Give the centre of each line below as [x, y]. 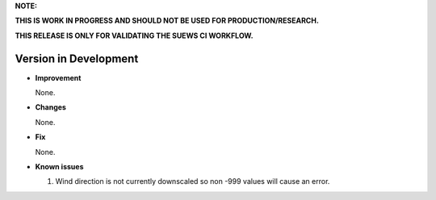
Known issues [59, 167]
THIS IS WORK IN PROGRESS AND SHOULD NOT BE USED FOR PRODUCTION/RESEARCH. [167, 21]
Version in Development [77, 58]
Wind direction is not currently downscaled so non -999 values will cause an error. [193, 181]
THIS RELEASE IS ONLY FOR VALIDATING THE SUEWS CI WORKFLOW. [134, 35]
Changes [50, 107]
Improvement [58, 77]
